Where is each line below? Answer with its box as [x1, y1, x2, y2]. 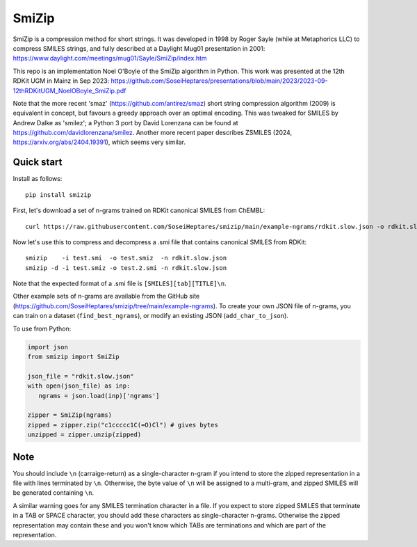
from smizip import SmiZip [27, 353, 120, 361]
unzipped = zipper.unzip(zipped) [27, 431, 142, 438]
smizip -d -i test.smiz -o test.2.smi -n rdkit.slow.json [25, 264, 227, 271]
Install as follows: [13, 175, 63, 183]
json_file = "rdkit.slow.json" [27, 372, 135, 380]
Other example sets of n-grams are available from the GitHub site [13, 292, 200, 301]
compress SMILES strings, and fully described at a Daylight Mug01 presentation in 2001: [13, 44, 265, 52]
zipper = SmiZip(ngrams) [27, 411, 113, 419]
